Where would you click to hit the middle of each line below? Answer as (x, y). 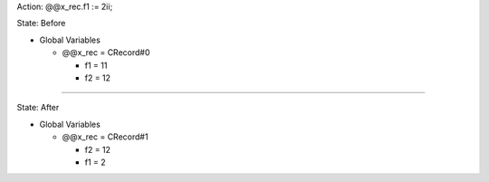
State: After (38, 108)
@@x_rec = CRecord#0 (106, 53)
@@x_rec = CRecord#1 (105, 137)
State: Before (41, 24)
